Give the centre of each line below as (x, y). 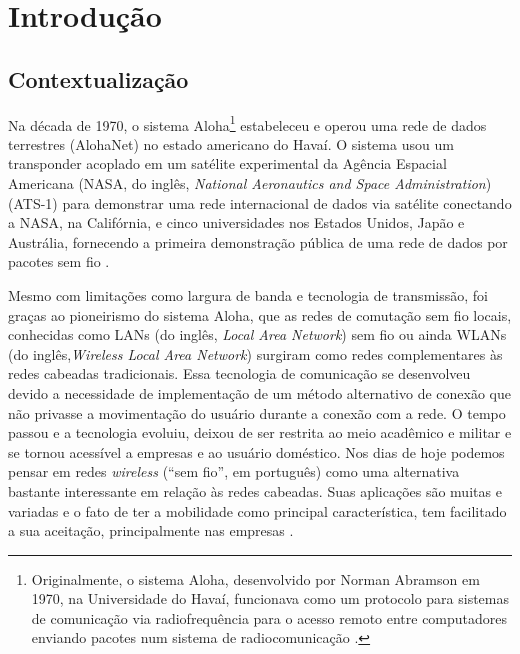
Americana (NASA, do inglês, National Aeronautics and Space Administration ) (250, 183)
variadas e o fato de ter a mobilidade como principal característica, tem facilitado (257, 510)
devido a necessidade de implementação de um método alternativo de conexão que (259, 392)
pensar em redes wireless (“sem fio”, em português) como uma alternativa (234, 471)
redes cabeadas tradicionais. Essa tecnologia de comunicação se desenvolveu (239, 373)
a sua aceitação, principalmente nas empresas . (151, 530)
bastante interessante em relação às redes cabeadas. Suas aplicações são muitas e (255, 490)
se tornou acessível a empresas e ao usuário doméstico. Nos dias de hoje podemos (256, 451)
